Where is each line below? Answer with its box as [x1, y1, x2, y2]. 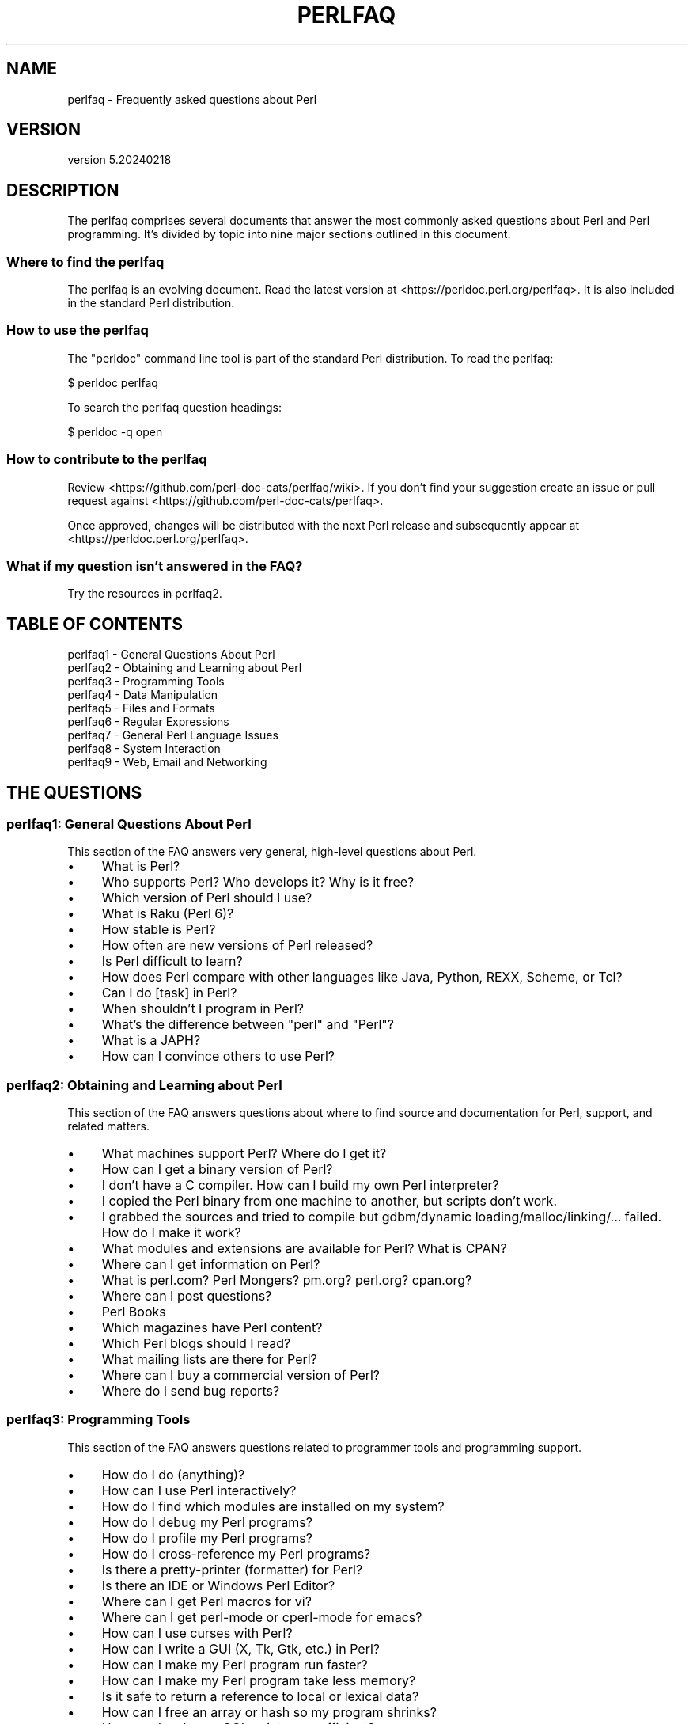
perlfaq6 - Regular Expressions [67, 715, 229, 729]
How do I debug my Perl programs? [101, 1513, 312, 1530]
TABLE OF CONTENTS [6, 613, 183, 634]
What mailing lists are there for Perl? [101, 1351, 317, 1368]
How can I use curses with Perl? [101, 1624, 293, 1641]
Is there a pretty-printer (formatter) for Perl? [101, 1561, 363, 1578]
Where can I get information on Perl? [101, 1256, 320, 1273]
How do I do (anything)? [101, 1466, 245, 1483]
